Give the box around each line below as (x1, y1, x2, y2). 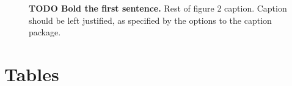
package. (29, 26, 61, 38)
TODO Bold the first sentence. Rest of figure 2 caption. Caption (29, 2, 287, 14)
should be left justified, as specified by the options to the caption (29, 13, 272, 26)
